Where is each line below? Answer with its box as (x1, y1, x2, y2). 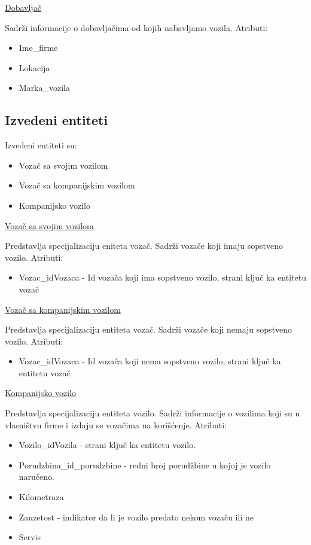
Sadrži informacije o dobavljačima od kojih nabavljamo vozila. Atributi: (5, 21, 268, 34)
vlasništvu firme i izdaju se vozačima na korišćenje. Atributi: (5, 418, 227, 431)
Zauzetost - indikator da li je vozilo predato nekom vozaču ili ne (19, 510, 254, 523)
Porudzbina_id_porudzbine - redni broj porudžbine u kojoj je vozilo (19, 458, 271, 471)
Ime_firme (19, 41, 58, 54)
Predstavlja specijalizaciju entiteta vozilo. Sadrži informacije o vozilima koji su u (5, 407, 300, 419)
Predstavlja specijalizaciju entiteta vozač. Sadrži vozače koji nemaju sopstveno (5, 323, 292, 336)
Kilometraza (19, 491, 64, 503)
